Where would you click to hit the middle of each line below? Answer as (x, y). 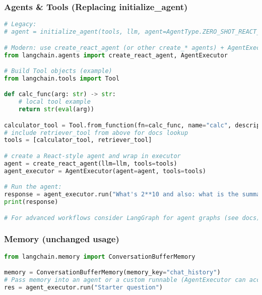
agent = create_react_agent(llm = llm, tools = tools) (91, 163)
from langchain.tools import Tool (62, 78)
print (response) (31, 202)
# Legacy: (20, 24)
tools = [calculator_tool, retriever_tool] (78, 140)
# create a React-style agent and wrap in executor (92, 156)
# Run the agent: (33, 187)
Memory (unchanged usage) (62, 239)
